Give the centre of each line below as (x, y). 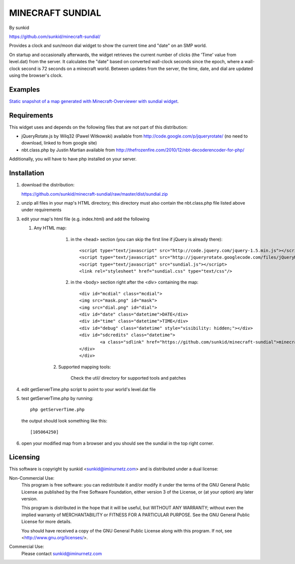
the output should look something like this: (64, 421)
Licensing (25, 457)
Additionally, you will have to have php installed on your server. (73, 159)
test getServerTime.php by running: (57, 398)
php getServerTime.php (58, 410)
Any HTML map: (50, 228)
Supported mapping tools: (85, 367)
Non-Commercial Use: (32, 478)
